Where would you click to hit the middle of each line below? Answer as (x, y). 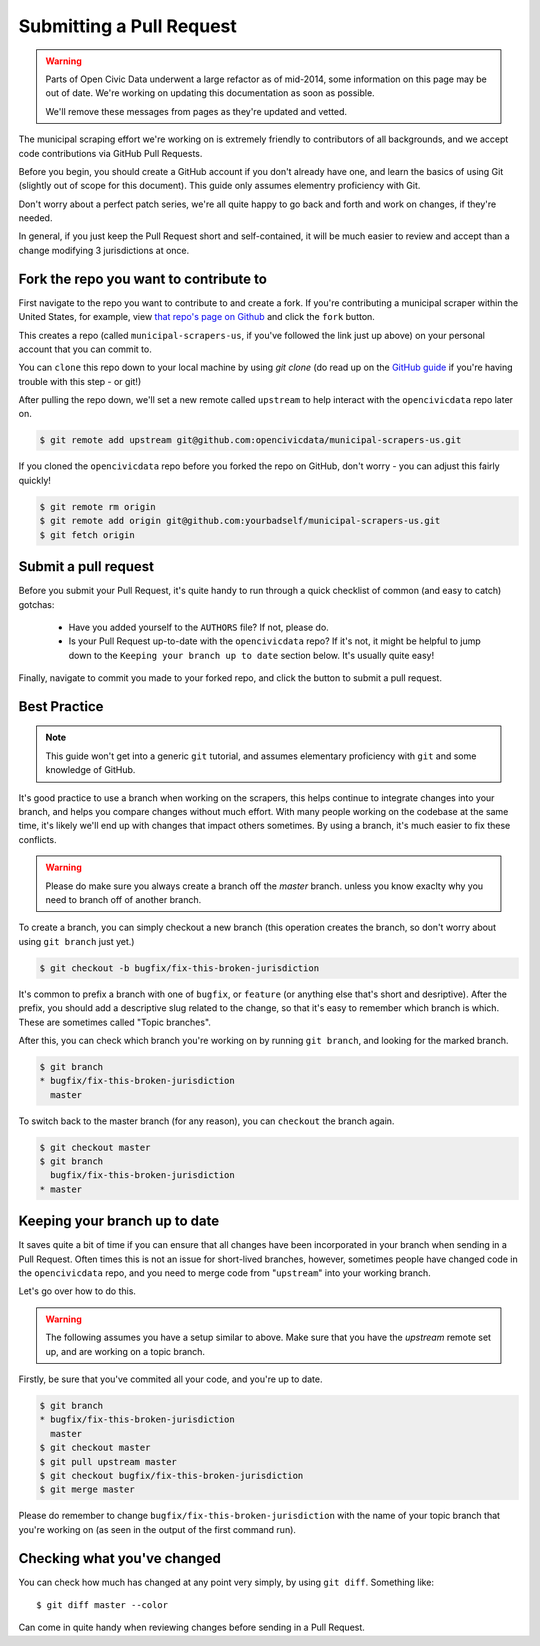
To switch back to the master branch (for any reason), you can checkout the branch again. (206, 1121)
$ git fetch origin (87, 534)
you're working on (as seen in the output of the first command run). (157, 1529)
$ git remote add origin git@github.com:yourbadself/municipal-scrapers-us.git (240, 521)
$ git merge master (87, 1489)
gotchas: (36, 604)
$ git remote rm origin (98, 506)
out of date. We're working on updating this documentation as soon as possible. (210, 93)
